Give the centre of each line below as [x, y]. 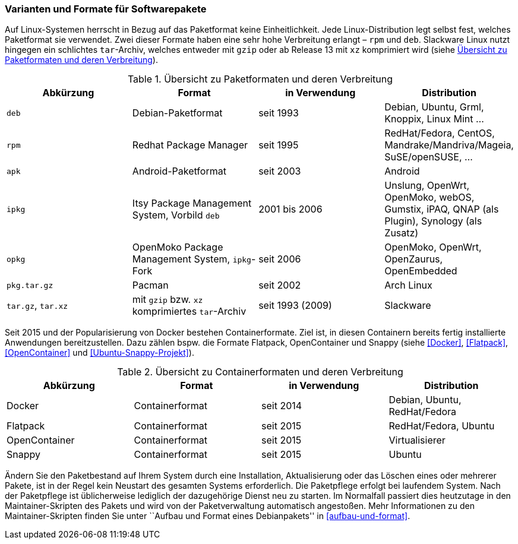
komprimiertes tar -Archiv [189, 311]
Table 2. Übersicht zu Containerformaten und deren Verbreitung [260, 372]
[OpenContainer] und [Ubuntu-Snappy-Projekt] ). [100, 353]
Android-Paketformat [179, 171]
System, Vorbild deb [176, 215]
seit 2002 [280, 285]
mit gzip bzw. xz [168, 300]
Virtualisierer [417, 440]
